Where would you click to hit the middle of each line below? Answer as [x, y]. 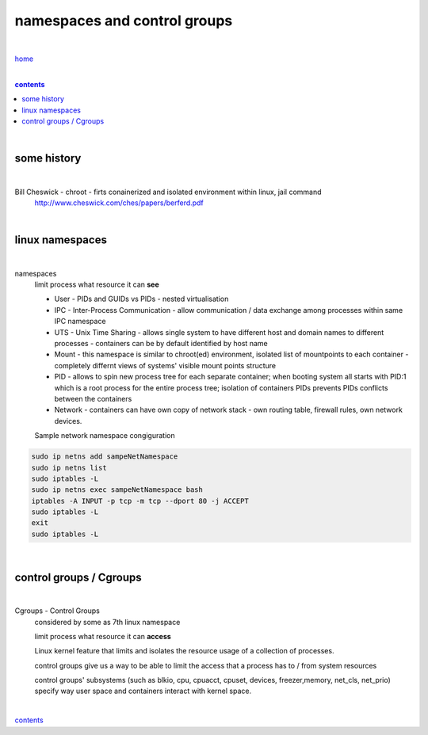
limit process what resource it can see [97, 284]
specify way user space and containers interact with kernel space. [143, 691]
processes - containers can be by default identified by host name [161, 343]
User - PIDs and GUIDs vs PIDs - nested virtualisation [141, 299]
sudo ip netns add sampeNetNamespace [105, 457]
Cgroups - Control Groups [57, 611]
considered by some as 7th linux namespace [107, 622]
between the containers [93, 398]
